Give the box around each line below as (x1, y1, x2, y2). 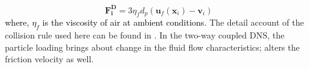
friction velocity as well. (5, 53, 94, 65)
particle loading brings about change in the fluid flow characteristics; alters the (5, 40, 300, 53)
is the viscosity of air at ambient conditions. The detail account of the (42, 16, 304, 29)
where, (5, 16, 29, 29)
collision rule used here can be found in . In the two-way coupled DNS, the (5, 29, 285, 42)
